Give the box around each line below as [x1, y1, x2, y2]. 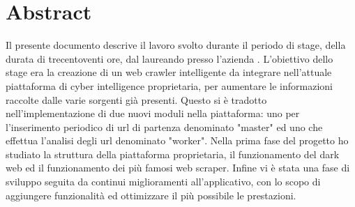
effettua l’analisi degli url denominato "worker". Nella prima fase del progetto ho [6, 133, 349, 148]
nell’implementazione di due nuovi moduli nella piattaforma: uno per [6, 106, 300, 121]
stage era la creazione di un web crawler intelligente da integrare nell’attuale [6, 65, 332, 79]
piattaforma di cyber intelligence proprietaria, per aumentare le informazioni [6, 78, 333, 93]
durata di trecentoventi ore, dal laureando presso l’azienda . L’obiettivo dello [6, 51, 333, 66]
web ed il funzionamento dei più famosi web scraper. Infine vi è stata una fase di [6, 160, 350, 175]
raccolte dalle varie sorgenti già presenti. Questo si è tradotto [6, 92, 267, 107]
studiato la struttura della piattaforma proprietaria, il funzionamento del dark [6, 146, 340, 161]
